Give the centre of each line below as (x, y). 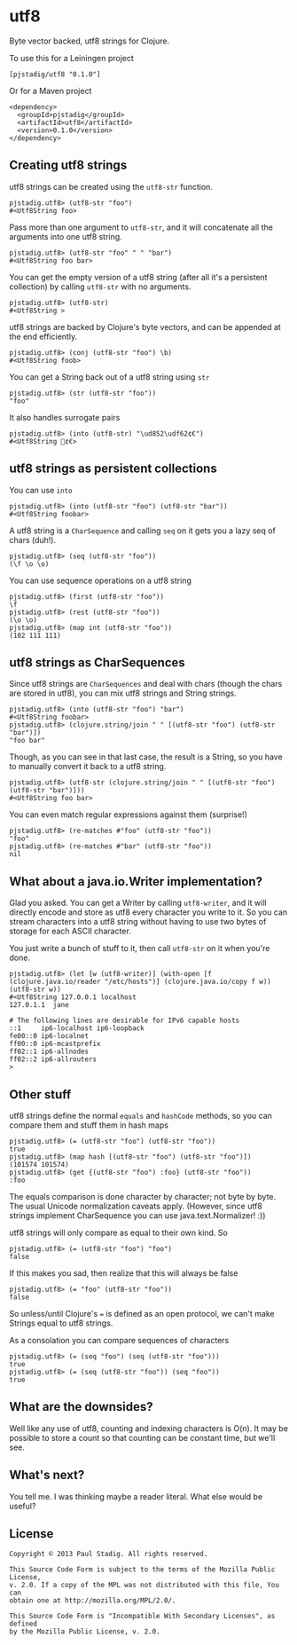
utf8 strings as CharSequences (98, 662)
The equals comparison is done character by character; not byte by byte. (143, 1196)
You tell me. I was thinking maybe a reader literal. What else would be (136, 1496)
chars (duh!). (32, 539)
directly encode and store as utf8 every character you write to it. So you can (148, 912)
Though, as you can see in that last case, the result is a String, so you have (146, 757)
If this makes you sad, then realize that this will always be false (124, 1273)
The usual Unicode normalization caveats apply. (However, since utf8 (136, 1206)
